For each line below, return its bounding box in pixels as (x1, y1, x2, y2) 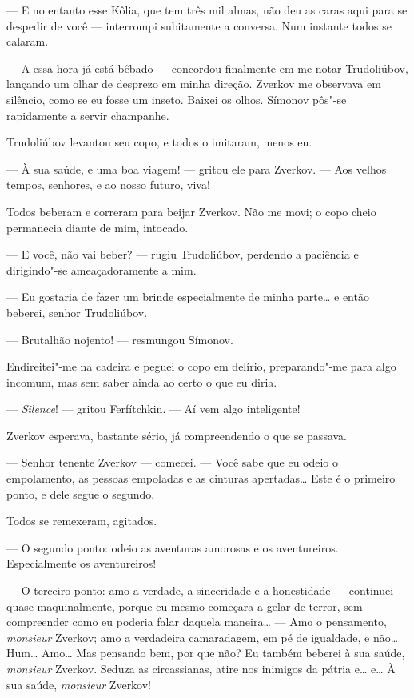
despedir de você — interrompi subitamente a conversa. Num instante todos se (6, 17, 392, 34)
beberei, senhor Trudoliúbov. (6, 303, 148, 320)
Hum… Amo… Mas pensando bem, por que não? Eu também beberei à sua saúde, (6, 644, 405, 661)
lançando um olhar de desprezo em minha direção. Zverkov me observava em (6, 75, 381, 92)
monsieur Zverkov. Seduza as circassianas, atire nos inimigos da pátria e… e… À (6, 660, 396, 676)
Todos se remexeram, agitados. (6, 512, 157, 529)
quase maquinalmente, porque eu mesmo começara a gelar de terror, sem (6, 597, 363, 614)
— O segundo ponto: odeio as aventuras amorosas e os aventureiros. (6, 539, 339, 556)
